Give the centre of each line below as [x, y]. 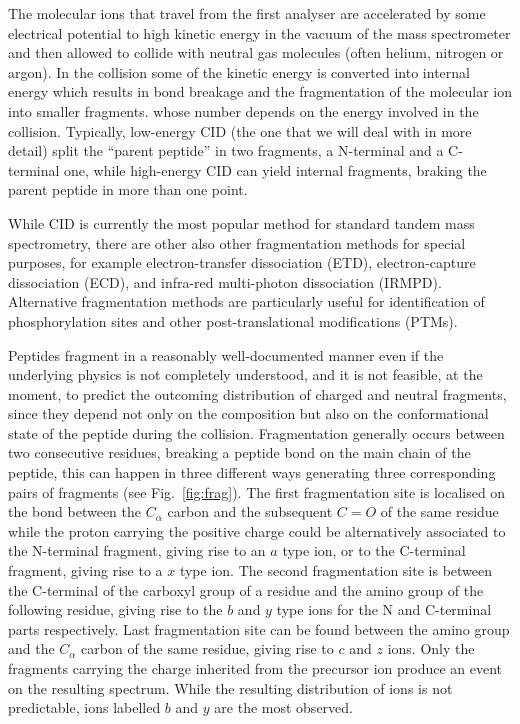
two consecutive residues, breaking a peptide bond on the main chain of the [239, 452]
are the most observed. [283, 707]
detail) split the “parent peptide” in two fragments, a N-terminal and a [226, 150]
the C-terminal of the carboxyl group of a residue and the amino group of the [246, 589]
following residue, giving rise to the [115, 609]
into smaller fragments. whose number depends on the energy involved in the [243, 110]
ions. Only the [431, 648]
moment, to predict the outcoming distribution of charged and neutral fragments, [257, 393]
